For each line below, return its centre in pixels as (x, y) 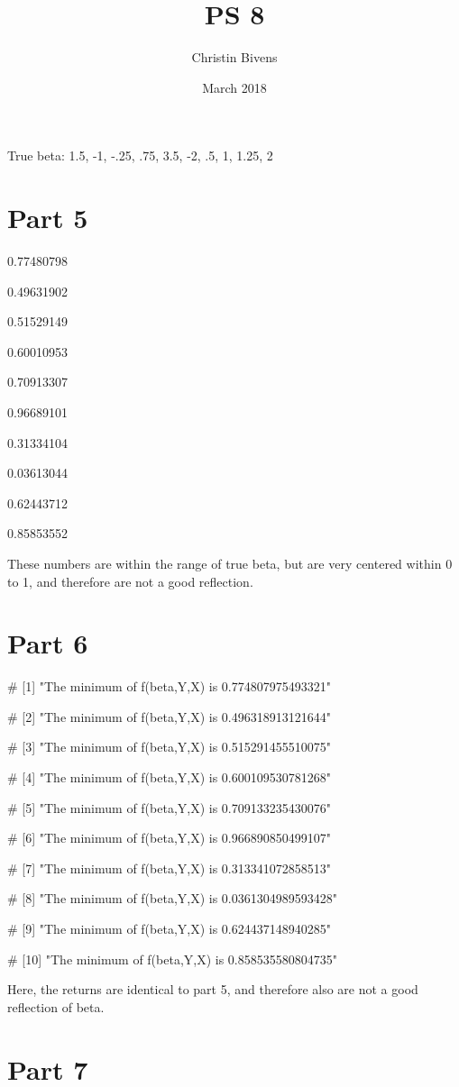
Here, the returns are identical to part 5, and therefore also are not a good (213, 989)
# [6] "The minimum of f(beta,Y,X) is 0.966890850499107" (169, 838)
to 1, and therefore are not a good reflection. (130, 581)
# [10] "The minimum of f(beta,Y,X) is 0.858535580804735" (172, 959)
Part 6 (48, 643)
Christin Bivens (234, 57)
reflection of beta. (56, 1006)
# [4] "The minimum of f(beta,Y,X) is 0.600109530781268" (169, 777)
